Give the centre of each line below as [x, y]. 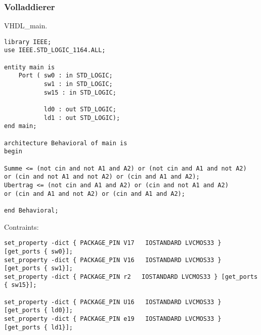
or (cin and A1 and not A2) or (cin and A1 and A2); [95, 194]
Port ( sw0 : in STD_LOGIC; [66, 76]
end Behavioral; [31, 210]
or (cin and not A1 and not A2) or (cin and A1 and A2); [102, 177]
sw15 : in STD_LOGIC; [80, 92]
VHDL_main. [26, 26]
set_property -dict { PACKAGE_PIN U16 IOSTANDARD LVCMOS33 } [113, 302]
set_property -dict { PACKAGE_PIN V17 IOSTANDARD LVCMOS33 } [113, 243]
